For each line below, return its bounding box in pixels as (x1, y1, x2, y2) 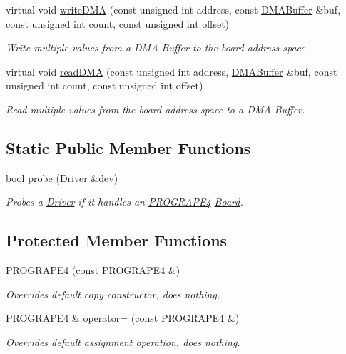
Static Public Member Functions (6, 136, 251, 158)
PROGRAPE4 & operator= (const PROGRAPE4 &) (6, 310, 240, 325)
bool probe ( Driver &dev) (6, 170, 118, 185)
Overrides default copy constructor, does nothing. (6, 286, 220, 301)
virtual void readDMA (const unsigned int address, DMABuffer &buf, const (6, 64, 337, 79)
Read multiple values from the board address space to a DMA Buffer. (6, 101, 305, 116)
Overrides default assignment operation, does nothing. (6, 334, 240, 349)
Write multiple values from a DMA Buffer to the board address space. (6, 40, 309, 55)
